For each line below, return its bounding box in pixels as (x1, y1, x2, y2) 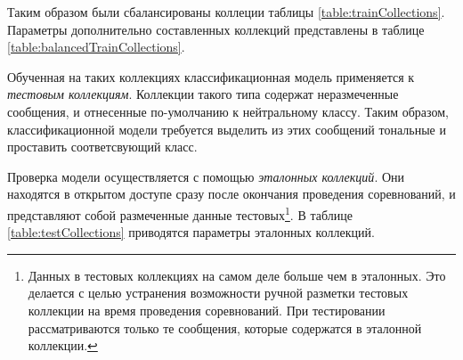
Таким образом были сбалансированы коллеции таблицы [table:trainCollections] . (7, 3, 445, 20)
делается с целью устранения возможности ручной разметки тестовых (28, 283, 409, 302)
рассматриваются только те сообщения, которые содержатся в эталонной (28, 318, 422, 337)
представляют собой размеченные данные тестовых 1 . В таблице (7, 202, 353, 224)
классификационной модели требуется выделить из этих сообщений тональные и (7, 119, 446, 138)
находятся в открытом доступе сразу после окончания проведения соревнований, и (7, 184, 456, 203)
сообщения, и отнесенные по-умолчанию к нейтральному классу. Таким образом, (7, 102, 450, 120)
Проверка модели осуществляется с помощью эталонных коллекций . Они (7, 167, 405, 185)
